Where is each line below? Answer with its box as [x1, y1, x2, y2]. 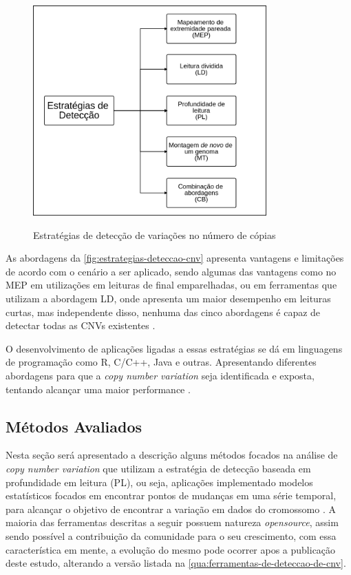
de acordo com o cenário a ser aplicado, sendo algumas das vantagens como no [6, 264, 337, 278]
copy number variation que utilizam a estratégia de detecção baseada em [6, 461, 311, 476]
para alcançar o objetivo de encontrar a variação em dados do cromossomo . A [6, 501, 336, 516]
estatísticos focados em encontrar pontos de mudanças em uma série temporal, [6, 488, 337, 503]
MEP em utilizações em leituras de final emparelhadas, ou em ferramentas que [6, 278, 337, 292]
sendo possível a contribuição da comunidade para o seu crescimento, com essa [6, 529, 337, 543]
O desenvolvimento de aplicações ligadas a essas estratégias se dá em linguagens [6, 341, 343, 355]
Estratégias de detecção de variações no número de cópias [33, 227, 276, 242]
